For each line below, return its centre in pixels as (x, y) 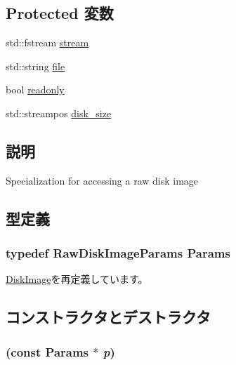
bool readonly (35, 89)
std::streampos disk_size (59, 113)
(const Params (47, 351)
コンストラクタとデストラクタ (108, 317)
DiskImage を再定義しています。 (77, 279)
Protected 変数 (60, 13)
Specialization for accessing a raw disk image (102, 180)
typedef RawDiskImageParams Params (118, 253)
